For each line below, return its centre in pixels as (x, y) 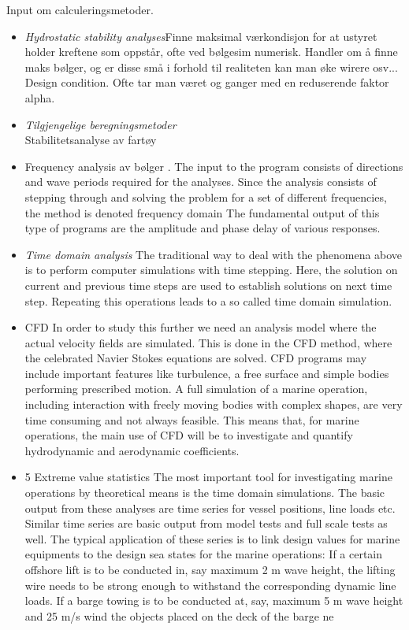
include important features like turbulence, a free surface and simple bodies (207, 373)
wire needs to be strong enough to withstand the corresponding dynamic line (210, 585)
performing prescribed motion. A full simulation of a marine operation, (196, 389)
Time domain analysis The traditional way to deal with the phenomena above (214, 254)
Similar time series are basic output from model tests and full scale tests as (206, 523)
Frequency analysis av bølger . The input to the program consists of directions (214, 166)
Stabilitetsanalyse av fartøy (91, 140)
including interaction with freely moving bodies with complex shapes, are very (214, 404)
